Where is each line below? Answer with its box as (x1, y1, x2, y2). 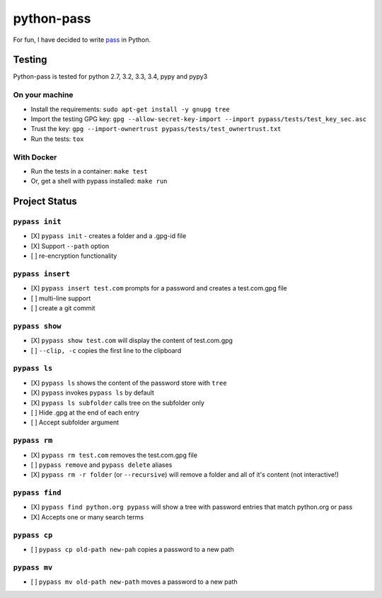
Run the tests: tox (30, 135, 84, 143)
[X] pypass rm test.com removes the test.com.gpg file (30, 451, 198, 459)
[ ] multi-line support (30, 294, 91, 303)
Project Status (13, 196, 78, 208)
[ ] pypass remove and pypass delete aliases (30, 461, 173, 469)
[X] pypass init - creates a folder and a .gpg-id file (30, 232, 187, 240)
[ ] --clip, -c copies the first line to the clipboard (30, 346, 182, 354)
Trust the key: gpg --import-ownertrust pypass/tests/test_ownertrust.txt (30, 125, 282, 133)
